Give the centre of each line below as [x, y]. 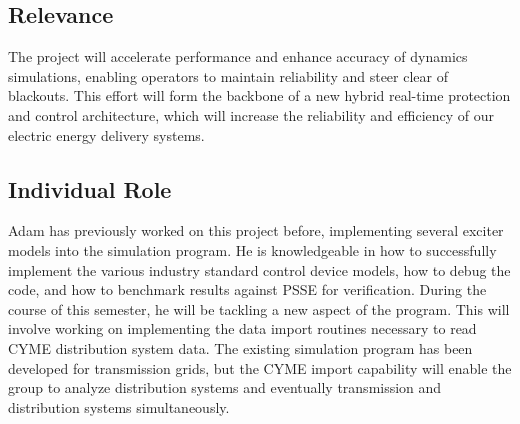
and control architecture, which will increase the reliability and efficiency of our [251, 114]
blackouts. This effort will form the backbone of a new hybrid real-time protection [259, 95]
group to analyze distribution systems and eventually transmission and [225, 387]
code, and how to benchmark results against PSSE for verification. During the [247, 289]
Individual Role [90, 188]
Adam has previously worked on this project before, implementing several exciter [256, 230]
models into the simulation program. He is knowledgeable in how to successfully [252, 249]
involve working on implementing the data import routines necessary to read [242, 328]
